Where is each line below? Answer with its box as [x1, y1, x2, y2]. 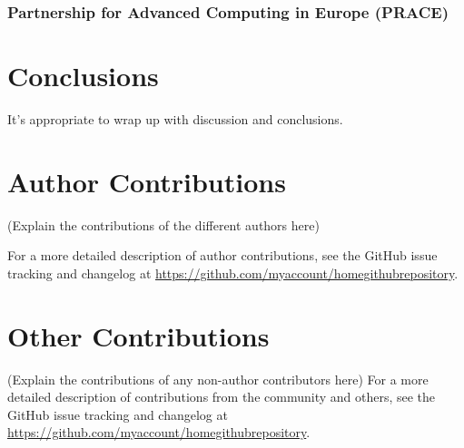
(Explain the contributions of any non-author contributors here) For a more [7, 369, 429, 388]
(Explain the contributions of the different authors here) [7, 215, 320, 234]
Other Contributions [7, 317, 270, 354]
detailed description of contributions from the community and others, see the [7, 387, 436, 406]
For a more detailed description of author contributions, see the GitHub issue [7, 246, 438, 265]
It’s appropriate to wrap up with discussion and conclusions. [7, 109, 343, 128]
